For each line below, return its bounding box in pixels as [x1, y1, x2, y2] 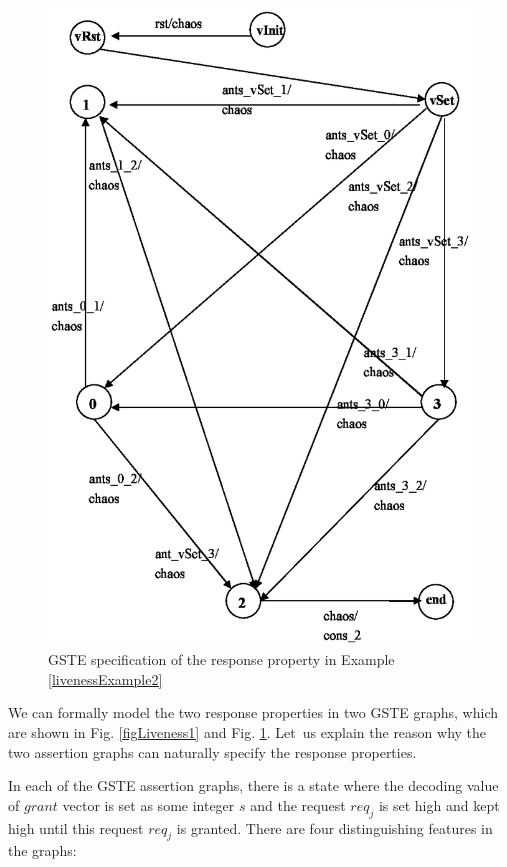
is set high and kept [378, 794, 500, 815]
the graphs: [8, 840, 77, 861]
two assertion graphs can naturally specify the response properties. [8, 741, 417, 762]
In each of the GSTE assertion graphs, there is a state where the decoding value [8, 775, 499, 796]
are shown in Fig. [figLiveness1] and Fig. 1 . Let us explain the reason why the [8, 721, 487, 742]
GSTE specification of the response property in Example [48, 649, 395, 670]
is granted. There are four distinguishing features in [176, 817, 493, 838]
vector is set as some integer [62, 794, 235, 815]
